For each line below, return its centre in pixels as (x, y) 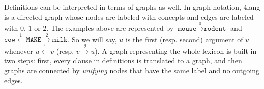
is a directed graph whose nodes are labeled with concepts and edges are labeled (129, 16)
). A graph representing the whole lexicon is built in (176, 50)
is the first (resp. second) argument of (184, 39)
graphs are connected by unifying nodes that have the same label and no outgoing (132, 70)
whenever (19, 50)
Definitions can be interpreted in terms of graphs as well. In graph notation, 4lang (132, 7)
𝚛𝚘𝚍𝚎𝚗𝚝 (215, 29)
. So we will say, (92, 39)
